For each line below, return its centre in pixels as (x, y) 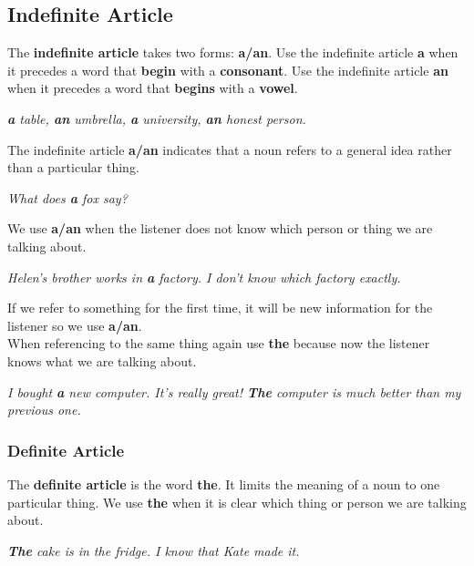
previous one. (44, 410)
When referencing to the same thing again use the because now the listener (219, 343)
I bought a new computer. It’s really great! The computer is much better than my (234, 391)
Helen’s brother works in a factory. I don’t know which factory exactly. (204, 277)
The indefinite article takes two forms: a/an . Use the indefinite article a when (233, 52)
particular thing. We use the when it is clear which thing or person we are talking (237, 502)
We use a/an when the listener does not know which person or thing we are (220, 228)
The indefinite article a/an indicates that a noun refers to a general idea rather (230, 149)
